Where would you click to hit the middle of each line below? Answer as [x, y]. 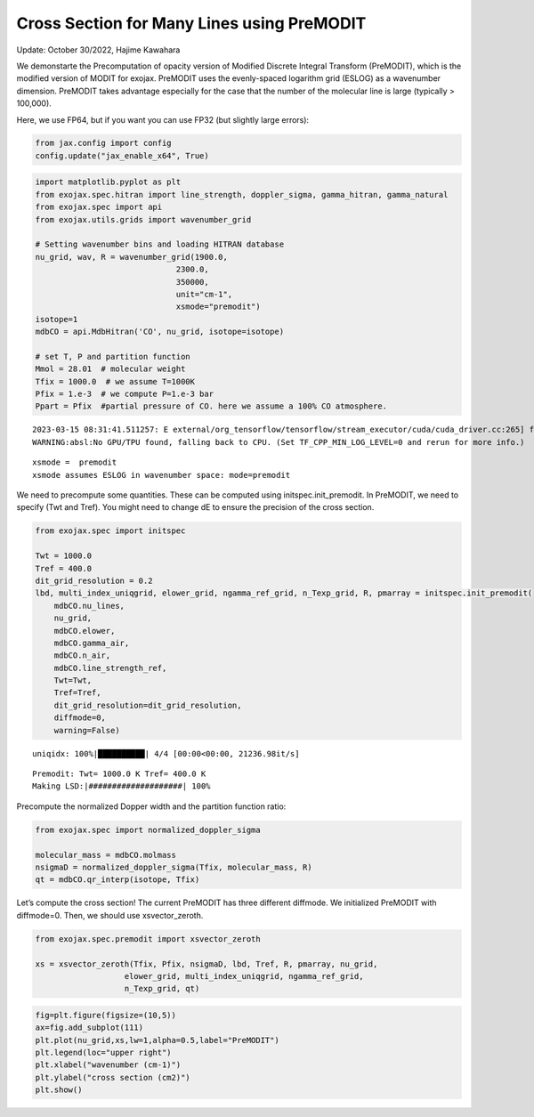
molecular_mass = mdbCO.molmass [106, 855]
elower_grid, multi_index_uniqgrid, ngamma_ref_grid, [244, 976]
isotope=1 [57, 319]
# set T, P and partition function [113, 356]
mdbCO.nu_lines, [89, 606]
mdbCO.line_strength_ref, [110, 668]
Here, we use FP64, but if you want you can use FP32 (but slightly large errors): [163, 119]
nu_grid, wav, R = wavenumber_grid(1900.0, [132, 257]
